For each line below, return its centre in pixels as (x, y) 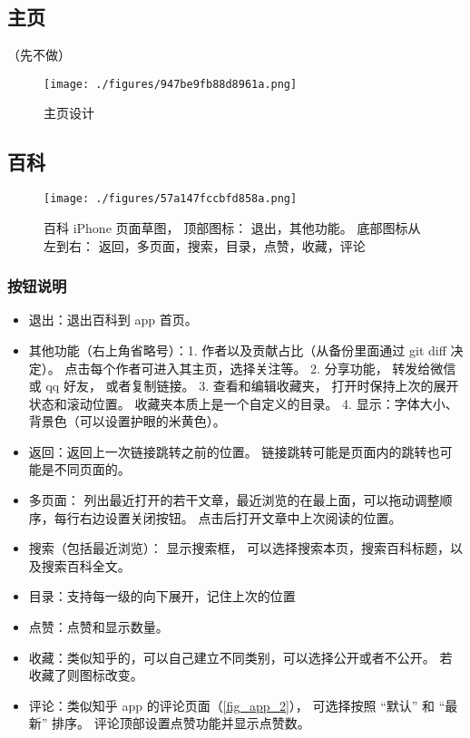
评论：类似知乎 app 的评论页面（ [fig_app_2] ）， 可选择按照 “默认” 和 (232, 705)
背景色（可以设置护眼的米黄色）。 (127, 421)
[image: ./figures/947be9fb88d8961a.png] (171, 84)
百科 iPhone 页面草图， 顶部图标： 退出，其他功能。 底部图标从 (232, 227)
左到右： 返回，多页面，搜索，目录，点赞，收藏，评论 (205, 245)
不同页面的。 (92, 469)
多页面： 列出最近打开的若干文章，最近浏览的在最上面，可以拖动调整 (234, 500)
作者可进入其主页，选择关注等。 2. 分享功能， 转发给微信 (286, 368)
